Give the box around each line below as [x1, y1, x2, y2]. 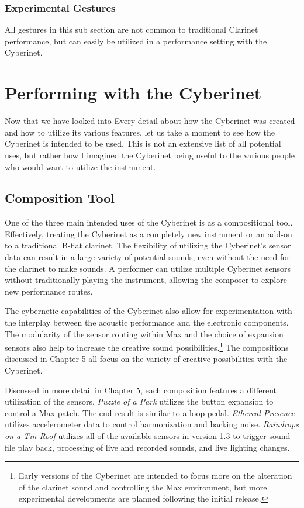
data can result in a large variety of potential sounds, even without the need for [5, 251, 290, 263]
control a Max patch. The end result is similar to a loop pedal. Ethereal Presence [5, 406, 295, 419]
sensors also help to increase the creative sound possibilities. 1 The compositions [5, 340, 289, 353]
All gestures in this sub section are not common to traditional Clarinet [5, 23, 258, 36]
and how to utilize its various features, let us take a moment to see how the [5, 126, 275, 138]
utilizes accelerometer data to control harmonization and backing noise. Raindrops [5, 418, 299, 430]
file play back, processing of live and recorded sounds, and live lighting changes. [5, 441, 290, 453]
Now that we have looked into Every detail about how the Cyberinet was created [5, 115, 295, 127]
